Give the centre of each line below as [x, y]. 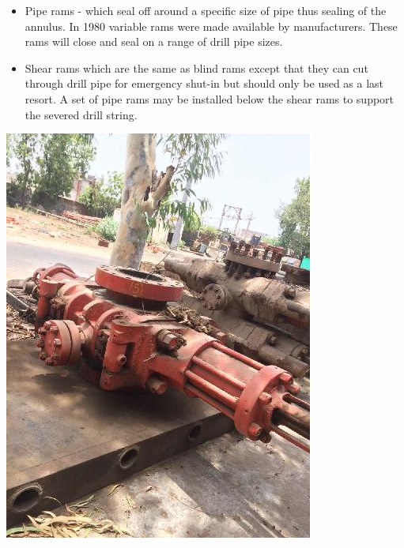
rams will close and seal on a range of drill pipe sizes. [154, 41]
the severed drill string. [81, 114]
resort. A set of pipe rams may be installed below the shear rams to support [210, 98]
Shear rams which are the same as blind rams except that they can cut [196, 68]
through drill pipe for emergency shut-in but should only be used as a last [204, 83]
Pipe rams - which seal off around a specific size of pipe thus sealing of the [206, 10]
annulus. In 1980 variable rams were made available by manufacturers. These [211, 26]
